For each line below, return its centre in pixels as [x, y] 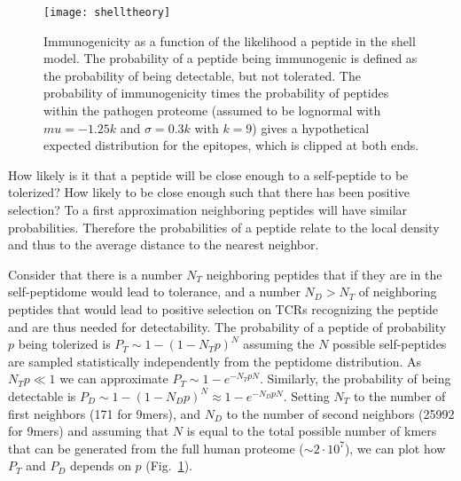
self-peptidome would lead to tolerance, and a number [154, 292]
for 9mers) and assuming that [89, 431]
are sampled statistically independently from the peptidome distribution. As [215, 361]
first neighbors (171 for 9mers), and [105, 413]
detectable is [42, 395]
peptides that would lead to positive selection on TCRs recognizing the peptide [223, 308]
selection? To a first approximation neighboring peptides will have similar [208, 209]
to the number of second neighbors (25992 [340, 413]
